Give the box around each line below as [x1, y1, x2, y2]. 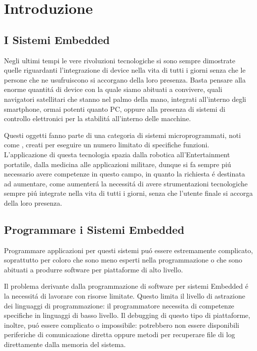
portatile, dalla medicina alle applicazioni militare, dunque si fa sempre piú [4, 159, 231, 169]
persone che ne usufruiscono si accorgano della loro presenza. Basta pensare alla [4, 74, 246, 85]
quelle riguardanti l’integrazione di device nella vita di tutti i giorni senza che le [4, 65, 246, 75]
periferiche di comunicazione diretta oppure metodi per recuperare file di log [4, 329, 235, 340]
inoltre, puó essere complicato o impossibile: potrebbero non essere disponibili [4, 319, 239, 330]
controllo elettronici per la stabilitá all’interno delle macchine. [4, 113, 191, 124]
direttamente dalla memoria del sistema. [4, 339, 126, 350]
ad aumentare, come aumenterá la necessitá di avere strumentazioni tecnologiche [4, 178, 248, 188]
